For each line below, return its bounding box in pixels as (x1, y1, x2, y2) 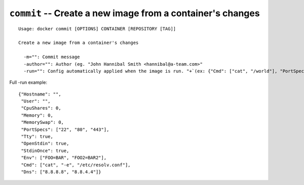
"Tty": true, (21, 134, 53, 140)
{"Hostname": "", (18, 91, 61, 97)
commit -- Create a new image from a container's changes (9, 8, 260, 19)
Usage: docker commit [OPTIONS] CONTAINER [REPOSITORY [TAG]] (18, 26, 176, 31)
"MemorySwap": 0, (21, 119, 64, 125)
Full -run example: (9, 79, 48, 85)
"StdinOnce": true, (21, 148, 69, 154)
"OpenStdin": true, (21, 141, 69, 147)
